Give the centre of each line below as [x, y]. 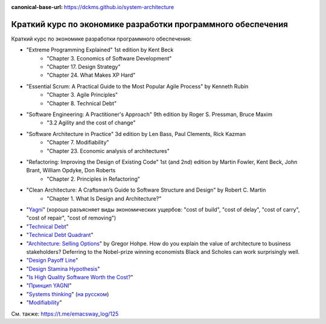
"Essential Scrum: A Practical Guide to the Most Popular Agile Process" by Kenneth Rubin [137, 86]
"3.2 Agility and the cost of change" [91, 123]
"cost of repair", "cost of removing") [71, 218]
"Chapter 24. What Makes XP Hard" [91, 75]
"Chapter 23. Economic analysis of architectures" [108, 151]
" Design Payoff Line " [52, 261]
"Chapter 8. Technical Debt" [82, 103]
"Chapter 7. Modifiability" [78, 143]
